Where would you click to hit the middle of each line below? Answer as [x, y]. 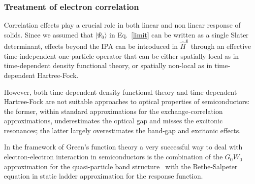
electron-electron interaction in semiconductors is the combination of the [113, 157]
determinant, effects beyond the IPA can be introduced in [91, 46]
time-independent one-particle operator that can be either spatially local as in [122, 55]
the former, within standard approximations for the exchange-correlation [113, 111]
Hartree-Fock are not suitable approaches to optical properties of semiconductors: [127, 101]
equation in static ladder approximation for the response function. [104, 176]
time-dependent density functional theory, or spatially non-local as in [108, 65]
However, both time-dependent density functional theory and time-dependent [121, 92]
